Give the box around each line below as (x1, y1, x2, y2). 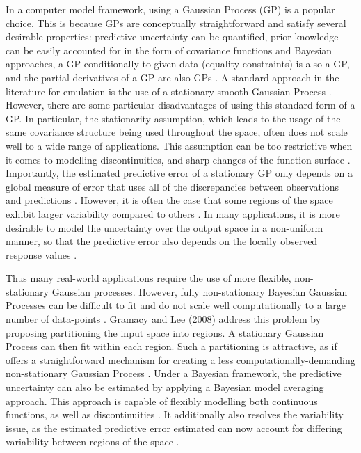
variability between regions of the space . (6, 434, 179, 449)
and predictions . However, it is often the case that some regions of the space (6, 193, 333, 207)
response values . (6, 247, 77, 262)
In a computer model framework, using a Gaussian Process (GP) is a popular (6, 2, 335, 16)
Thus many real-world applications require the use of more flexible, (6, 271, 291, 285)
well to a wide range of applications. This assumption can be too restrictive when (6, 138, 353, 152)
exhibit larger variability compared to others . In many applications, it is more (6, 206, 340, 221)
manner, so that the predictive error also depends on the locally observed (6, 234, 318, 248)
